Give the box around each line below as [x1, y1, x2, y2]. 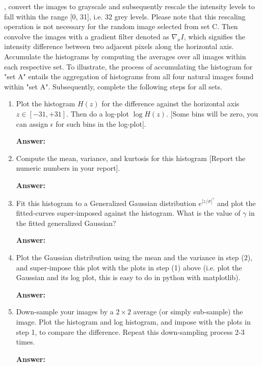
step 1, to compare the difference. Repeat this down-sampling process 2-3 [16, 326, 245, 337]
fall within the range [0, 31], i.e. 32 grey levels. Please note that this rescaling [4, 11, 246, 21]
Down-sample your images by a [16, 306, 114, 317]
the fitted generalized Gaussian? [16, 217, 116, 228]
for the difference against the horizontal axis [101, 98, 240, 109]
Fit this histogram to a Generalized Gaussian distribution [16, 197, 196, 208]
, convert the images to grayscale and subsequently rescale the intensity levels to [4, 1, 255, 11]
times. [16, 336, 35, 347]
